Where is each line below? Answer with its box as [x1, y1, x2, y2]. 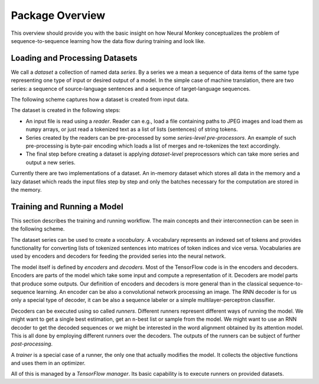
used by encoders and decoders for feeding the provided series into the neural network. [11, 252, 226, 260]
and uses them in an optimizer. [11, 360, 86, 367]
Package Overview [11, 9, 106, 22]
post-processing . [11, 340, 53, 347]
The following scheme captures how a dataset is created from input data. [11, 96, 189, 103]
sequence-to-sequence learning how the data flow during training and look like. [11, 37, 206, 44]
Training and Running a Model [11, 201, 123, 212]
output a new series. [25, 159, 76, 166]
